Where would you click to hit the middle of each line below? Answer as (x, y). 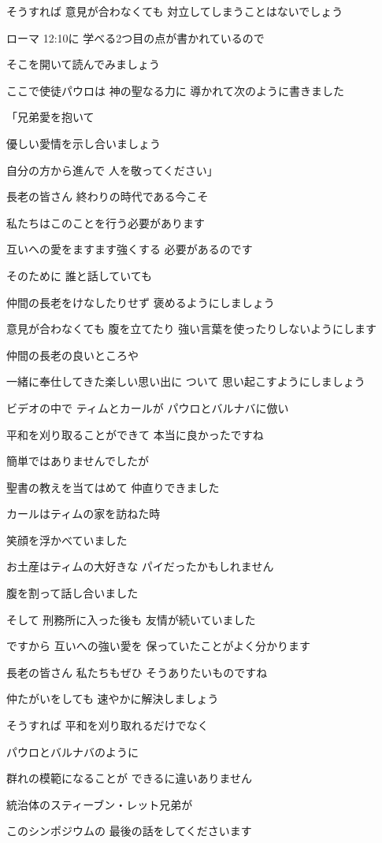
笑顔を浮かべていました (67, 540)
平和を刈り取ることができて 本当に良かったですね (135, 434)
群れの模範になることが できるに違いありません (129, 778)
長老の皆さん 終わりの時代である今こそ (108, 196)
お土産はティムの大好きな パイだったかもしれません (140, 566)
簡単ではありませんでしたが (78, 461)
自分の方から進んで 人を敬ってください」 (112, 170)
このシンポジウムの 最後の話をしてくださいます (129, 831)
